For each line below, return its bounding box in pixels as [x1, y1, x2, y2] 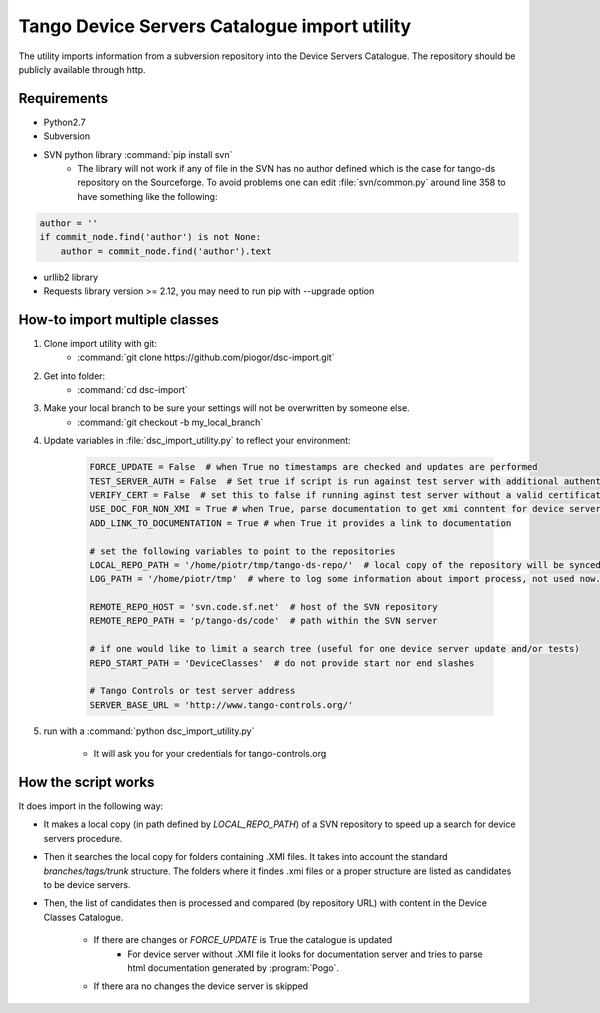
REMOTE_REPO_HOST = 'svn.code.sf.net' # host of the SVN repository [89, 601, 438, 613]
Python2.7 [43, 116, 86, 128]
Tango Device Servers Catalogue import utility [18, 15, 412, 37]
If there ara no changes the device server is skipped [93, 980, 309, 992]
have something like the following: [77, 190, 218, 202]
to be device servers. [43, 879, 131, 891]
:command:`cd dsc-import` [77, 384, 189, 396]
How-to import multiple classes [18, 311, 219, 328]
